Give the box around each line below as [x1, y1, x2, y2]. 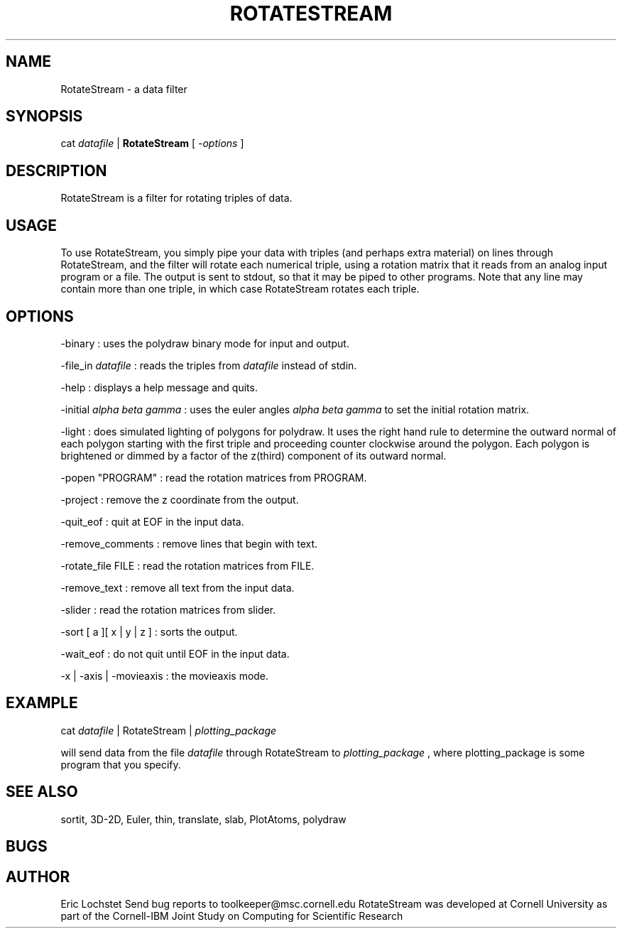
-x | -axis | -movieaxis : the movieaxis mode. [60, 669, 269, 682]
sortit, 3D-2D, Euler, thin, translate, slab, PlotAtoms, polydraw [60, 813, 347, 825]
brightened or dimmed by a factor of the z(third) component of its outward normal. [60, 449, 447, 462]
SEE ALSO [6, 783, 78, 801]
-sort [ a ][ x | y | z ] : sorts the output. [60, 625, 238, 638]
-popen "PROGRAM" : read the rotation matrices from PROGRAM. [60, 471, 367, 484]
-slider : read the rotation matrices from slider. [60, 603, 276, 616]
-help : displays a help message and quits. [60, 381, 258, 393]
